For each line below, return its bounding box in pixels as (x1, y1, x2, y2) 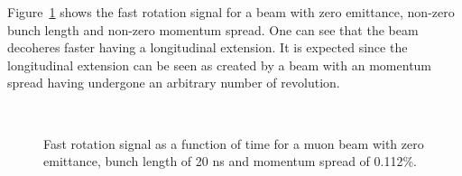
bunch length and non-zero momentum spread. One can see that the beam (7, 20, 419, 39)
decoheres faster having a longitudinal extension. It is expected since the (7, 38, 408, 57)
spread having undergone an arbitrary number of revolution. (7, 73, 340, 92)
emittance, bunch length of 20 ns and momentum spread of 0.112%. (43, 152, 417, 171)
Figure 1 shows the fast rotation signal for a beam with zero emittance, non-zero (7, 3, 455, 21)
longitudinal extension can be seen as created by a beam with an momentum (7, 55, 432, 74)
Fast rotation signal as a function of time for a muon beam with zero (43, 134, 424, 153)
